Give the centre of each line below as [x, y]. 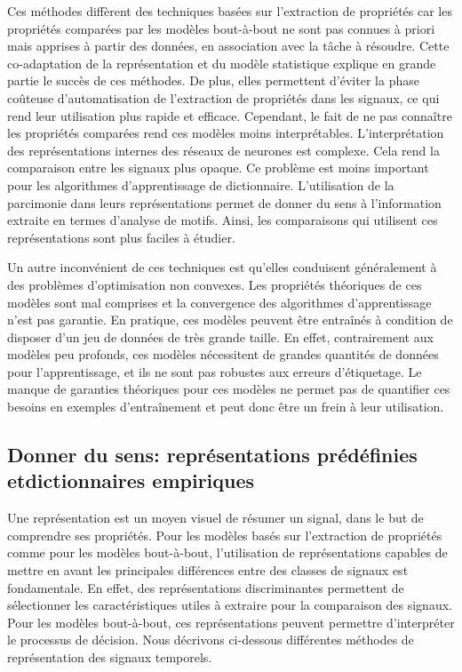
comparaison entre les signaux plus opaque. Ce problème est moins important [218, 168]
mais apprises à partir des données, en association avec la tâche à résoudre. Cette [228, 46]
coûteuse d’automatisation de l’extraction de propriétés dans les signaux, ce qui [223, 97]
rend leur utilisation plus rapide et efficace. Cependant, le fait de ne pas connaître [230, 115]
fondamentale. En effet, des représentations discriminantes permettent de [206, 587]
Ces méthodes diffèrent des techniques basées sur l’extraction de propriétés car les [230, 11]
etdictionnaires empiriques [131, 480]
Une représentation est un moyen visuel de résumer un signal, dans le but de [215, 518]
